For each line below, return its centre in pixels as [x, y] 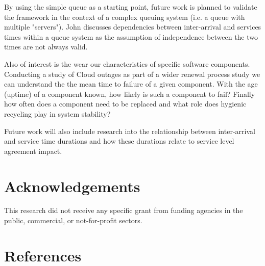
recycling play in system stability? [57, 113]
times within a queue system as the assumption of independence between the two [131, 36]
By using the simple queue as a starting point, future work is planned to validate [131, 7]
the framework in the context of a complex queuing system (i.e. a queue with [125, 17]
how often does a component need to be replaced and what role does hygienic [125, 104]
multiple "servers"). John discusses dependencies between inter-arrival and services [133, 27]
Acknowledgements [72, 186]
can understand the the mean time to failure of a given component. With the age [131, 84]
